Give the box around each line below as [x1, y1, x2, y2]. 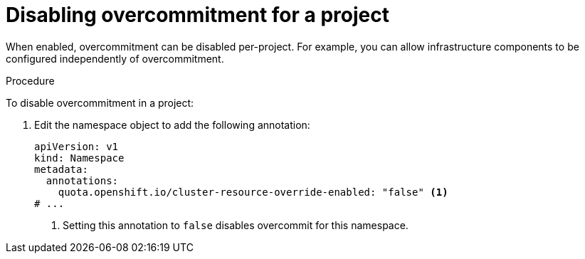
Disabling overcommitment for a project [6, 3, 389, 27]
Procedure [6, 74, 55, 87]
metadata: [34, 163, 88, 175]
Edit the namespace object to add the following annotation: [34, 118, 310, 131]
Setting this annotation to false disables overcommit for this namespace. [63, 218, 409, 231]
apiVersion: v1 [34, 140, 119, 152]
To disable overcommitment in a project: [6, 96, 194, 109]
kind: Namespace [34, 152, 125, 164]
